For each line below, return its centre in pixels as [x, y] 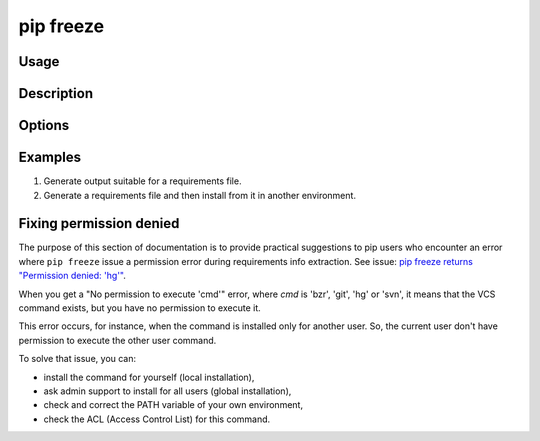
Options [44, 125]
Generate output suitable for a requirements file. [142, 181]
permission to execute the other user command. [117, 340]
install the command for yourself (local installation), [149, 377]
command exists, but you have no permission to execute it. [140, 307]
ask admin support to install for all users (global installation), [167, 391]
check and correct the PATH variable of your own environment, [173, 405]
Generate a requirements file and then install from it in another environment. [200, 195]
